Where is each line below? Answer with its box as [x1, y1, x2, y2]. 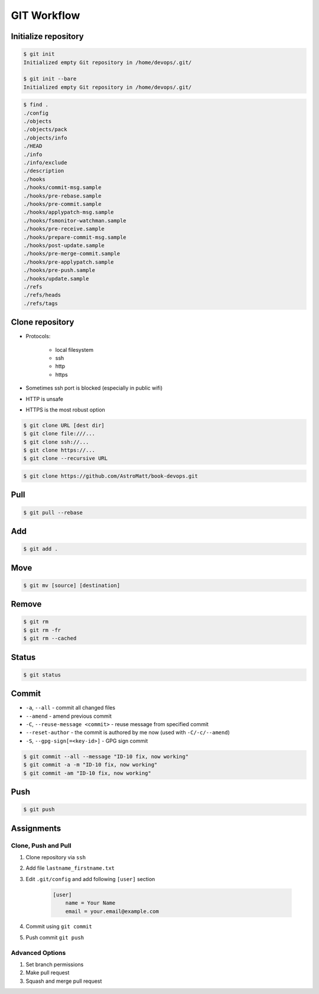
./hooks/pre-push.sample [23, 267, 96, 274]
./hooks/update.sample [23, 275, 89, 282]
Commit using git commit [25, 923, 93, 930]
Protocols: [25, 333, 51, 340]
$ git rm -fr [23, 627, 61, 633]
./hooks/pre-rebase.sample [23, 192, 102, 199]
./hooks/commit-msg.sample [23, 184, 102, 191]
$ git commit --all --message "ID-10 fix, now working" [23, 753, 189, 760]
